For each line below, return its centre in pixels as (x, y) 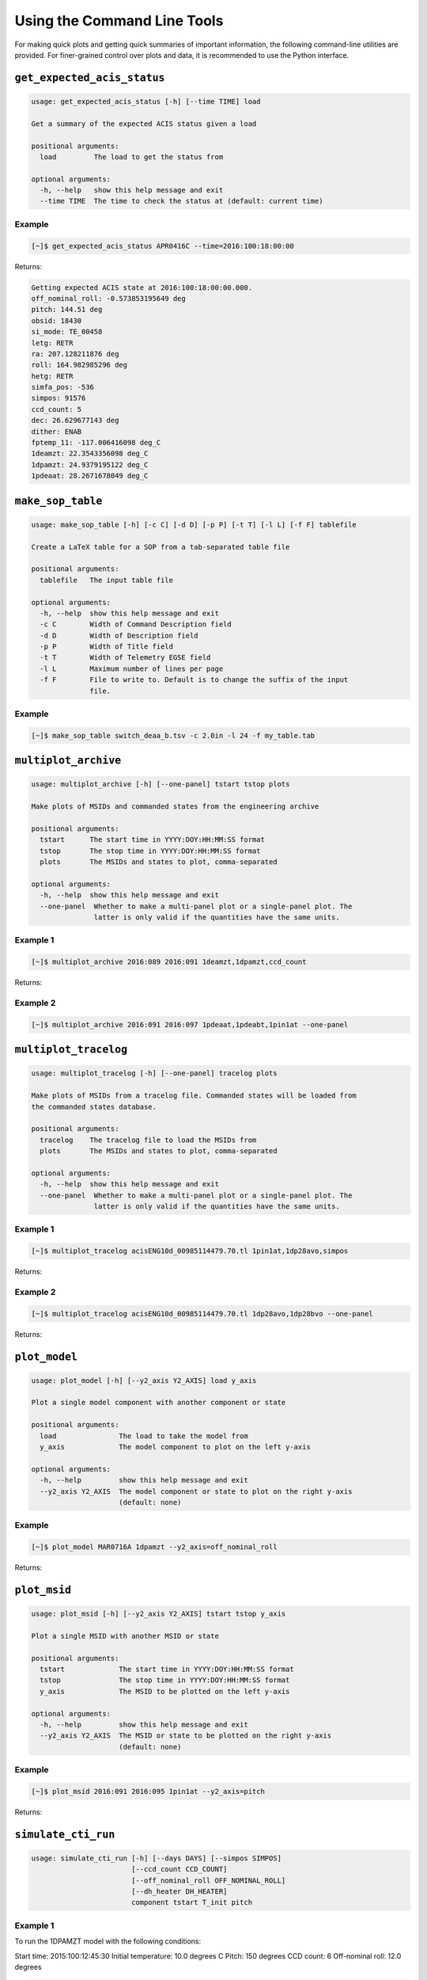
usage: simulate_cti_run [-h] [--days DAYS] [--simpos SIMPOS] (157, 1858)
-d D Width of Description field (119, 635)
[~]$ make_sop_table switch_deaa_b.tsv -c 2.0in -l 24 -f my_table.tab (173, 735)
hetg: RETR (52, 376)
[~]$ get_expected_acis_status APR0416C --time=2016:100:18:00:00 (162, 246)
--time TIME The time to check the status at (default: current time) (181, 201)
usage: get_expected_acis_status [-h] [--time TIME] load (146, 101)
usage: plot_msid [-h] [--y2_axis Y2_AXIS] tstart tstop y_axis (159, 1614)
